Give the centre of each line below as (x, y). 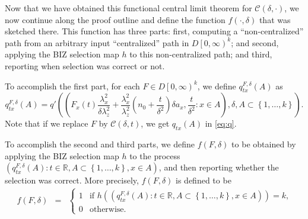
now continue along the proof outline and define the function (115, 19)
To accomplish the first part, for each (72, 86)
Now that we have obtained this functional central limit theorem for (128, 8)
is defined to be (204, 180)
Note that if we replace (47, 123)
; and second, (255, 42)
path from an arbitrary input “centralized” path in (97, 42)
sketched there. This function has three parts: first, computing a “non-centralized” (154, 31)
